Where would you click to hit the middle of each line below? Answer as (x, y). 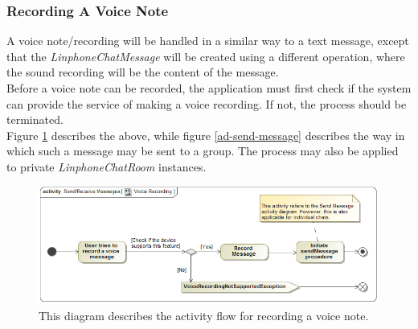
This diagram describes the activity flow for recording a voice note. (204, 315)
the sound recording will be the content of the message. (143, 72)
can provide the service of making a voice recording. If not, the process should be (207, 103)
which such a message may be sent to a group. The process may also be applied (203, 151)
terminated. (35, 119)
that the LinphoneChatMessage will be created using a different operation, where (206, 56)
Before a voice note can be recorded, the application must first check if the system (209, 88)
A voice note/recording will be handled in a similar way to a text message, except (208, 41)
